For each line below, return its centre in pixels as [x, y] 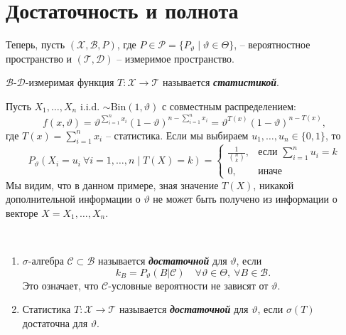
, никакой [274, 185]
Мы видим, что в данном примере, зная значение [112, 185]
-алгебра [46, 261]
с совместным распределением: [229, 106]
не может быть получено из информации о [245, 199]
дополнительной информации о [73, 199]
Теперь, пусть [36, 44]
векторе [22, 212]
